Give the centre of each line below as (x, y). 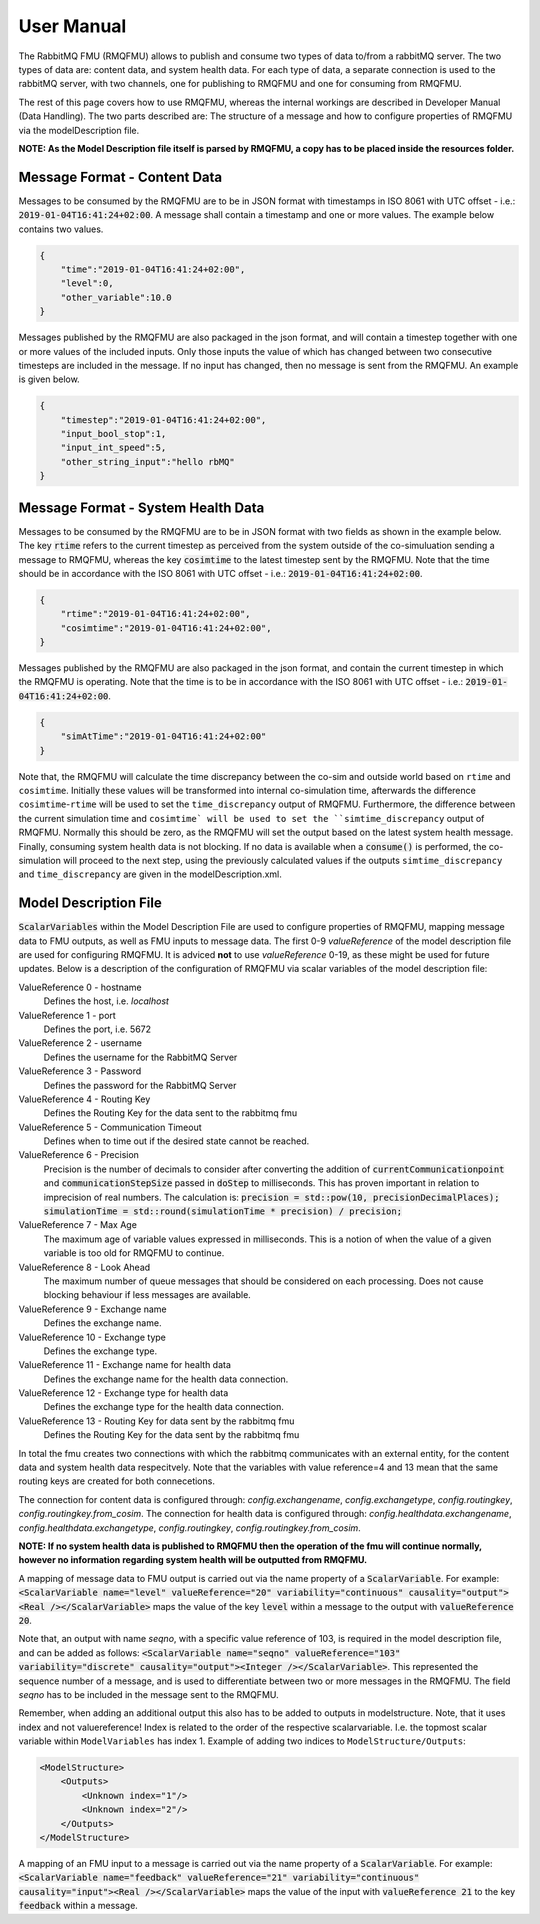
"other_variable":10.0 (116, 297)
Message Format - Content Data (120, 176)
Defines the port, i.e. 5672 (97, 1029)
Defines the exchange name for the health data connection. (166, 1379)
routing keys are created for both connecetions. (116, 1481)
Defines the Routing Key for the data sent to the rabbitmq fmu (170, 1113)
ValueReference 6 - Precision (79, 1155)
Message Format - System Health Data (141, 507)
